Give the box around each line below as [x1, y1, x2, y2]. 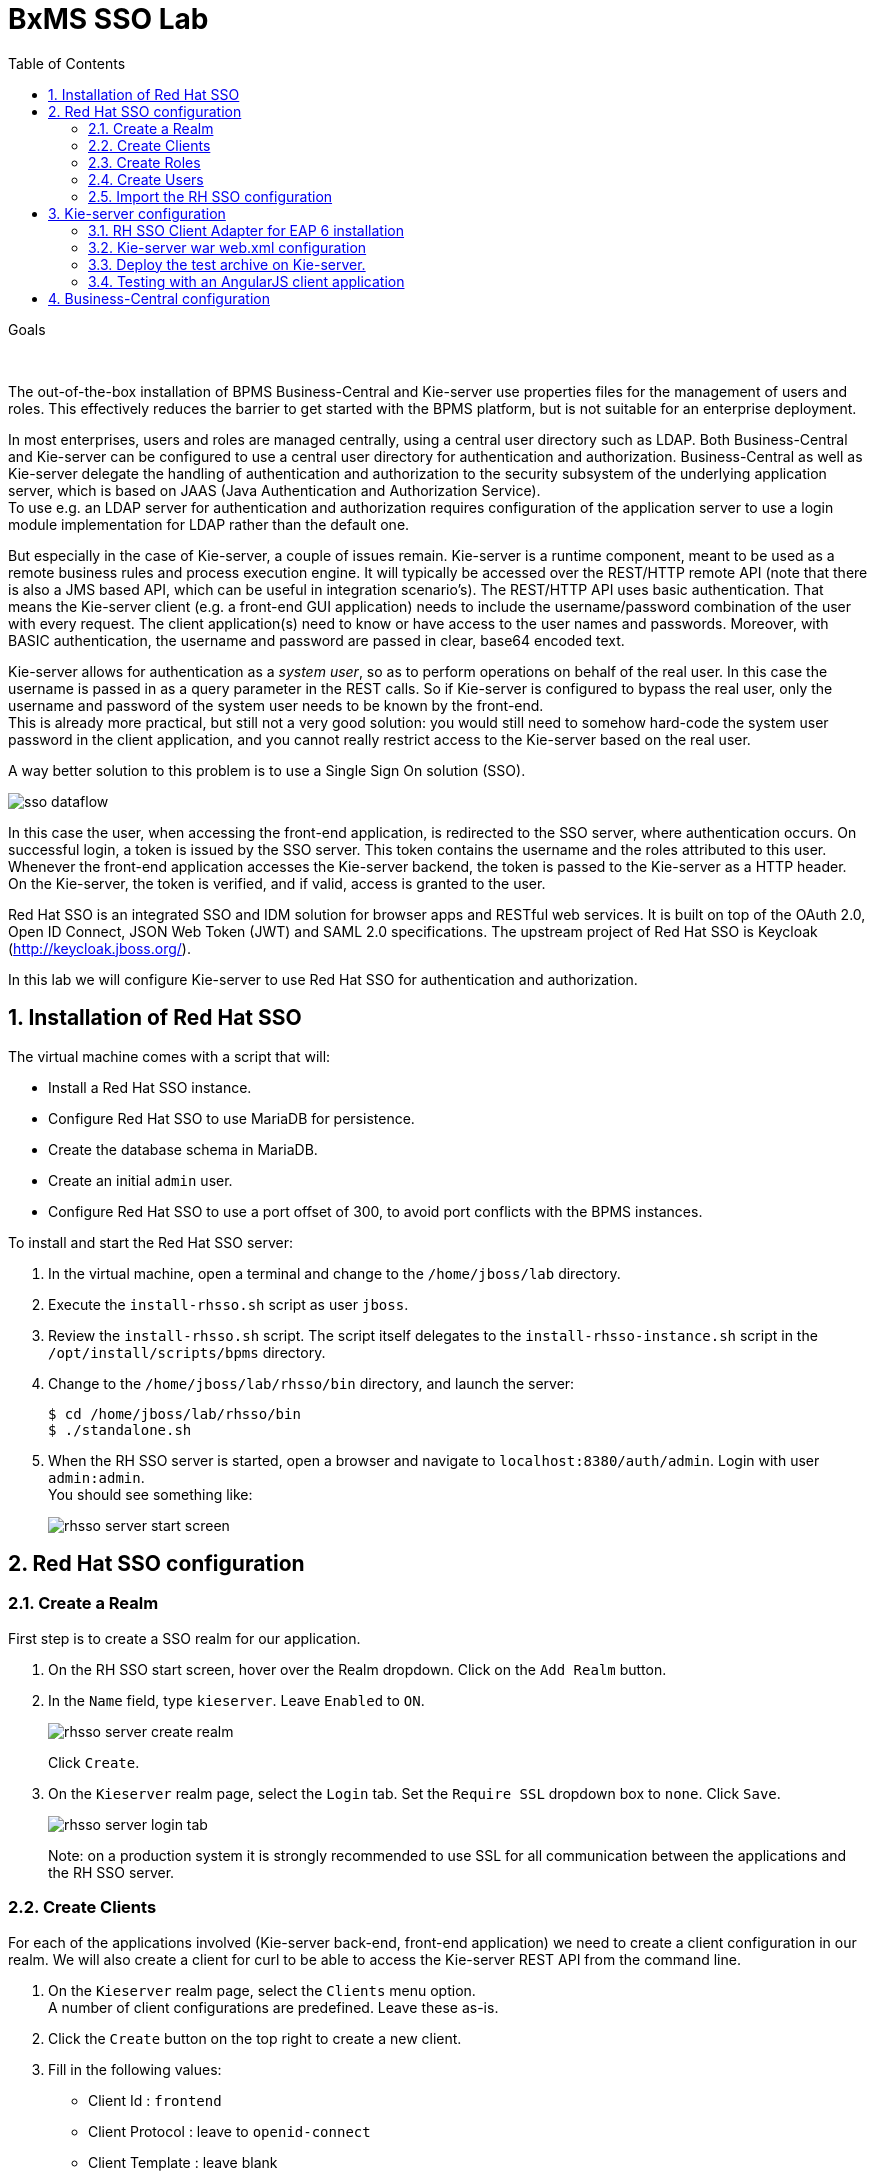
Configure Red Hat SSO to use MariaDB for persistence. [48, 1109, 415, 1127]
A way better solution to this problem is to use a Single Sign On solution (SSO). [8, 761, 526, 779]
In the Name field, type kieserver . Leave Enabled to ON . [48, 1691, 425, 1709]
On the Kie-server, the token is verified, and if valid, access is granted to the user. [8, 874, 546, 892]
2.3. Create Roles [88, 153, 201, 171]
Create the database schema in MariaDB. [48, 1140, 318, 1158]
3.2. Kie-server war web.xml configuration [88, 238, 367, 256]
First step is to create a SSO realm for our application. [8, 1629, 361, 1647]
